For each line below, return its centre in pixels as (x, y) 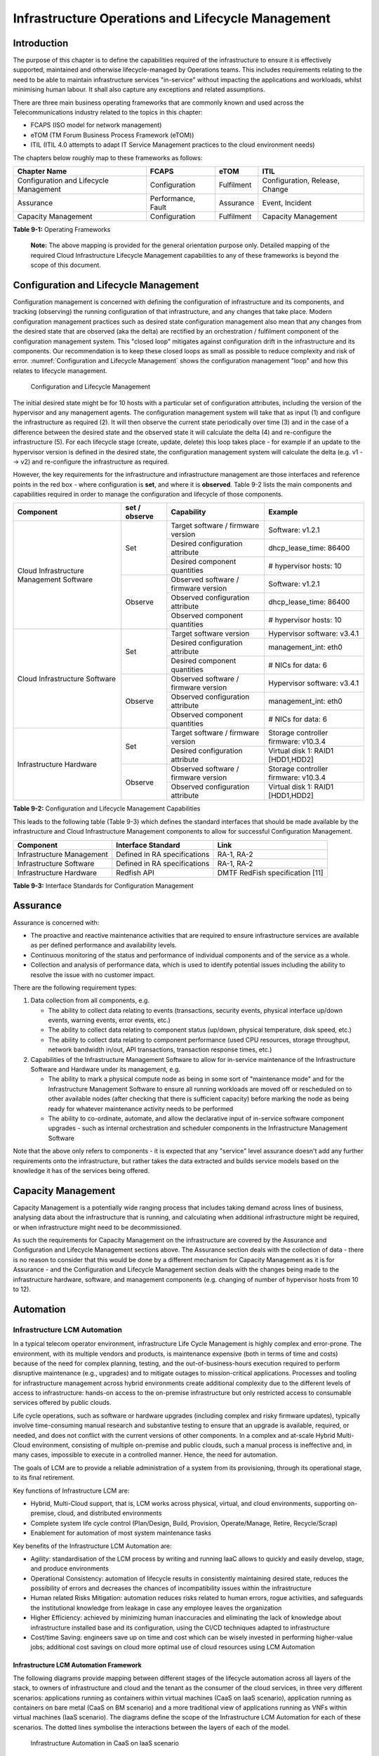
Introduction (41, 43)
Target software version (210, 634)
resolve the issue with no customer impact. (93, 975)
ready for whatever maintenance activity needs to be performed (141, 1108)
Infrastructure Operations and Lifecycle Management (172, 18)
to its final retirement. (44, 1478)
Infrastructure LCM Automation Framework (77, 1665)
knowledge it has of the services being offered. (81, 1170)
